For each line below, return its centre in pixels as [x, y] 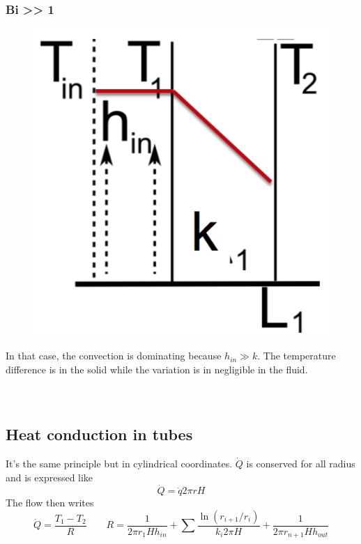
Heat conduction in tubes [99, 434]
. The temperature [297, 356]
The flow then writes [50, 503]
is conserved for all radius [301, 463]
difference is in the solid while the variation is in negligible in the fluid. [157, 369]
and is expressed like [49, 477]
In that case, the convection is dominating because [114, 356]
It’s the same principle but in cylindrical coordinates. [119, 463]
